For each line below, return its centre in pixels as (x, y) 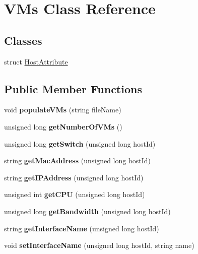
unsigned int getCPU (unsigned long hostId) (75, 194)
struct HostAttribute (36, 61)
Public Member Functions (73, 88)
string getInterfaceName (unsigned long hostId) (82, 228)
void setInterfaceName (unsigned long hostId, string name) (99, 245)
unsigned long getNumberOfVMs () (63, 126)
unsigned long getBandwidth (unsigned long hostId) (87, 211)
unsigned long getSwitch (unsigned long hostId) (80, 143)
